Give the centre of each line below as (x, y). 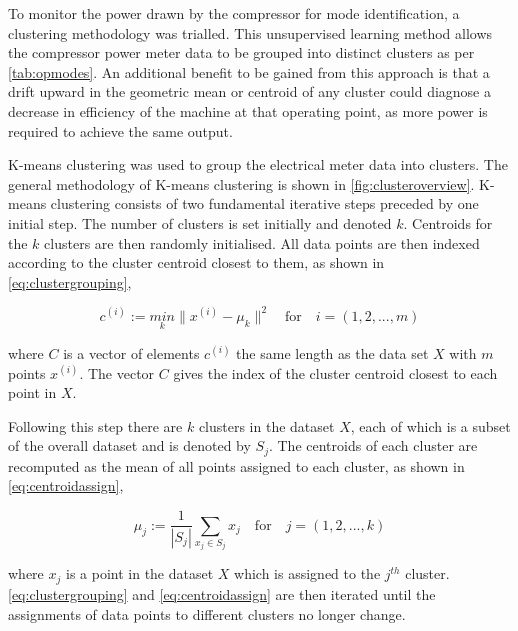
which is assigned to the (307, 573)
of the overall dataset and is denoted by (129, 445)
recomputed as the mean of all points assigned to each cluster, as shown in (236, 465)
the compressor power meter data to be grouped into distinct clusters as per (241, 52)
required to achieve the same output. (120, 130)
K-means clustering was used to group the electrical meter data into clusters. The (258, 164)
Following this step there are (95, 425)
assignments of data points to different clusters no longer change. (207, 613)
